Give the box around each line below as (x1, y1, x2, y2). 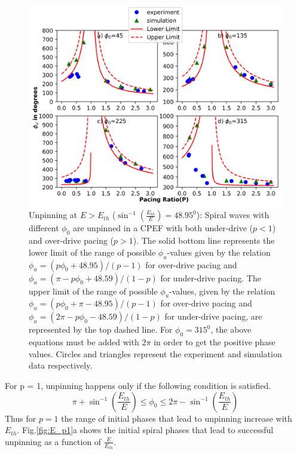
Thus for (5, 412, 36, 424)
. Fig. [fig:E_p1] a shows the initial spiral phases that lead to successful (17, 424, 274, 436)
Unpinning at (29, 208, 78, 221)
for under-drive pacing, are (164, 310, 262, 323)
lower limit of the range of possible (29, 246, 156, 258)
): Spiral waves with (196, 208, 270, 221)
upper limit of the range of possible (29, 284, 158, 297)
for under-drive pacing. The (160, 271, 261, 284)
